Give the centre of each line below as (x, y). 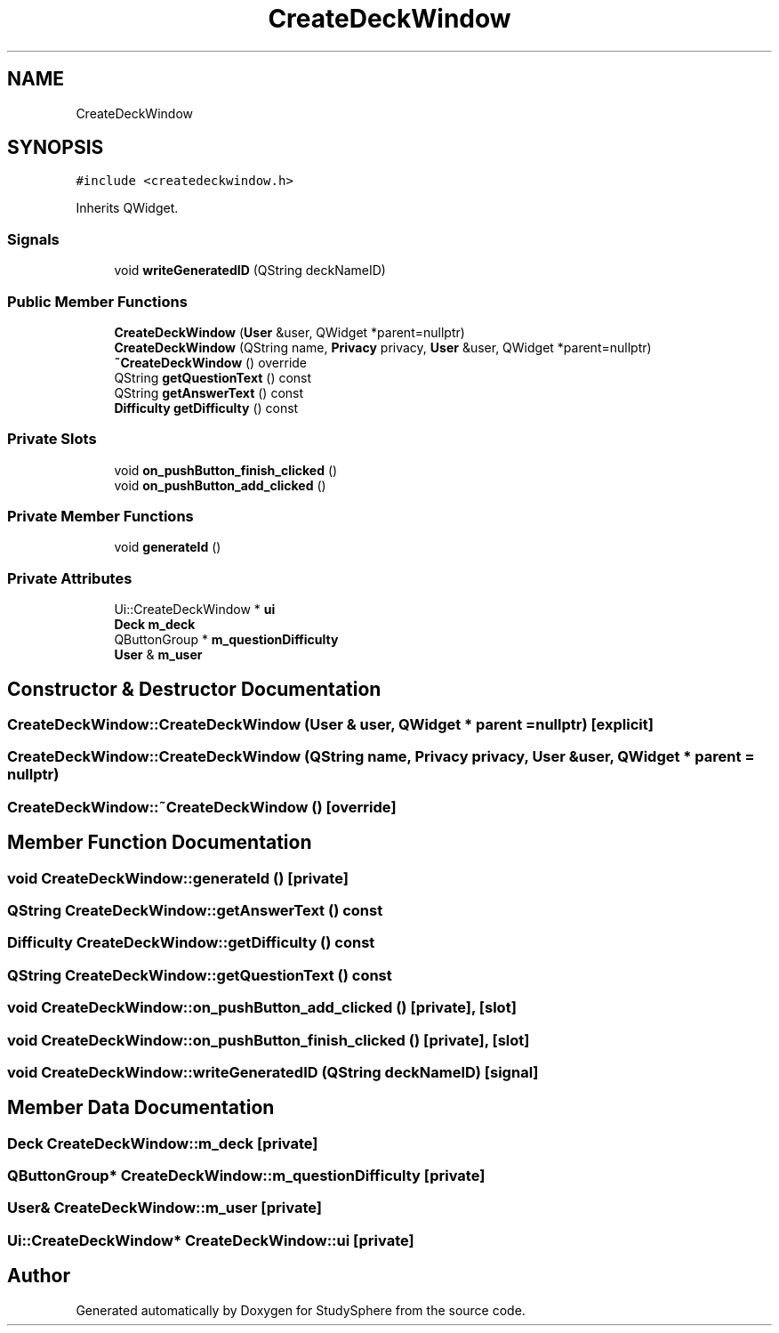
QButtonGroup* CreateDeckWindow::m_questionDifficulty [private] (246, 1176)
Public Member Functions (97, 301)
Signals (33, 239)
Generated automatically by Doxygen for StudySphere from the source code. (301, 1310)
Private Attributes (70, 578)
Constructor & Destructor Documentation (194, 689)
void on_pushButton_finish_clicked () (226, 470)
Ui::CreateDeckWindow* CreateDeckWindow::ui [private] (211, 1240)
